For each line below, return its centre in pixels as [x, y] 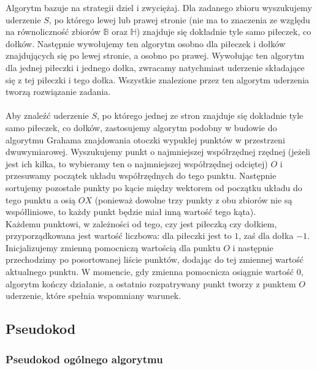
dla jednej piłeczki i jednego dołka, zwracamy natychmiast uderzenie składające [155, 67]
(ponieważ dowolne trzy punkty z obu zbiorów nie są [193, 199]
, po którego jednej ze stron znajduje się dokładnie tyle [200, 115]
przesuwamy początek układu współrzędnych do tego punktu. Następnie [141, 176]
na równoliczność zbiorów [53, 32]
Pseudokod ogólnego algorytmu [84, 359]
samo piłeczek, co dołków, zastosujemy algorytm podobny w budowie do [141, 127]
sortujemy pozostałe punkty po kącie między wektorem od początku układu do [154, 187]
